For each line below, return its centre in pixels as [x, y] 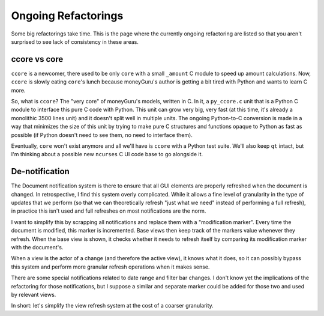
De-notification [40, 172]
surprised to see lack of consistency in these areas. [75, 41]
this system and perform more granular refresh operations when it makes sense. [110, 267]
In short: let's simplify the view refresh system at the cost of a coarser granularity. [112, 306]
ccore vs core [37, 59]
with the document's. [37, 247]
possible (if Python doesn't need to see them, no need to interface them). [102, 135]
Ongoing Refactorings [67, 16]
